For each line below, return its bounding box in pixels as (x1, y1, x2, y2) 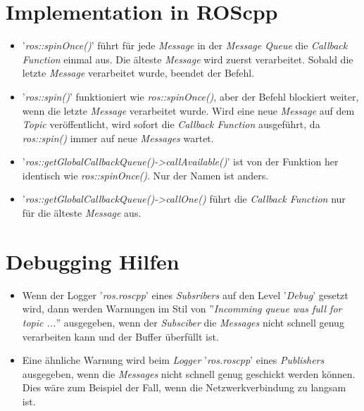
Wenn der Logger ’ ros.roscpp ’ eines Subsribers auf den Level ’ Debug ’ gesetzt (22, 287, 349, 302)
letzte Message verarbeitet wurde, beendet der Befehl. (22, 65, 255, 80)
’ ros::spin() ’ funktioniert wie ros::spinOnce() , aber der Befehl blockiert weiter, (22, 89, 359, 103)
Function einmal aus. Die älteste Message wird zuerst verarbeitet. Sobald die (22, 51, 353, 66)
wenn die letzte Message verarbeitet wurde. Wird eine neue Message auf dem (22, 103, 355, 118)
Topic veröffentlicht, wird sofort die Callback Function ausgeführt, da (22, 117, 320, 132)
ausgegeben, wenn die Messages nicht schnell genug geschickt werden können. (22, 366, 356, 381)
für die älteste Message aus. (22, 205, 142, 220)
